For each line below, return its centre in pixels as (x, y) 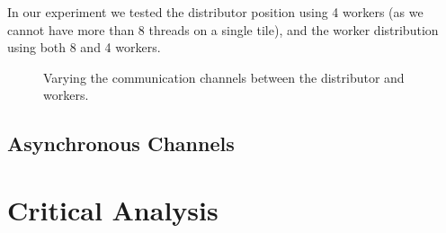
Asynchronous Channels (121, 143)
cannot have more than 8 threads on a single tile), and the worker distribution (223, 29)
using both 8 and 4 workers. (84, 47)
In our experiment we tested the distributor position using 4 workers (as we (215, 12)
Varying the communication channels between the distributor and (224, 77)
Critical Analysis (113, 209)
